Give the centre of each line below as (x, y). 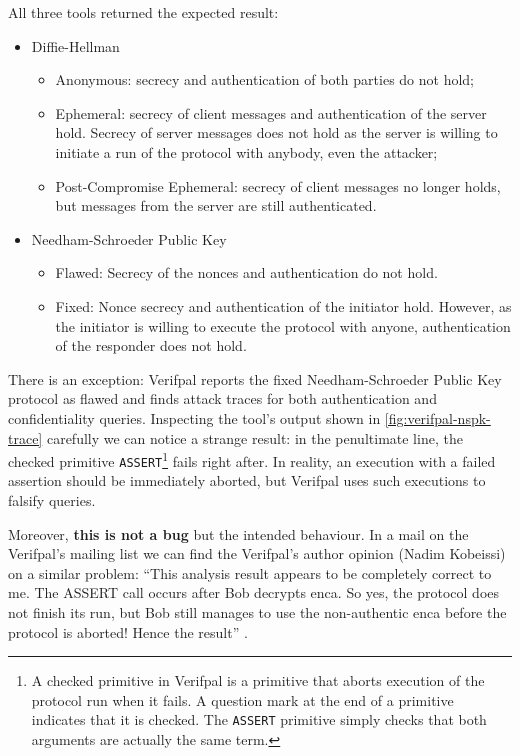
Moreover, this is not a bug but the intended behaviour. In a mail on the (238, 533)
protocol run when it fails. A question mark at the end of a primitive (242, 699)
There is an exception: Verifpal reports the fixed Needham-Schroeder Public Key (255, 378)
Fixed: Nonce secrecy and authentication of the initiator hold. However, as (283, 305)
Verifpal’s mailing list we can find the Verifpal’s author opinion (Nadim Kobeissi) (257, 553)
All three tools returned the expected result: (143, 12)
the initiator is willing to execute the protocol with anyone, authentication (283, 325)
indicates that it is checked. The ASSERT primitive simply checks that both (259, 719)
